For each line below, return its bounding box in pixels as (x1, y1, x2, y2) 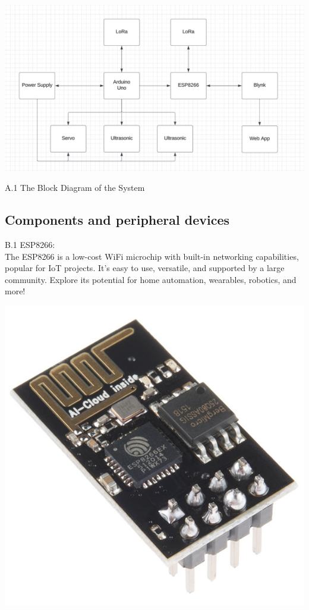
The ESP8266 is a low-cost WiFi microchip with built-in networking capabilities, (5, 250, 299, 262)
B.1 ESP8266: (5, 238, 55, 250)
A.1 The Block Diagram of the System (5, 181, 145, 194)
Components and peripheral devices (5, 210, 230, 229)
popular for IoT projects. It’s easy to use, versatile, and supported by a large (5, 262, 285, 274)
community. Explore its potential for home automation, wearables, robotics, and (5, 273, 297, 285)
